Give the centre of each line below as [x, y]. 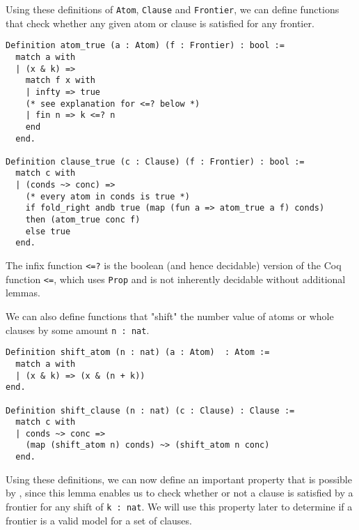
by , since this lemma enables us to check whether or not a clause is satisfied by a [179, 493]
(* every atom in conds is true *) [107, 196]
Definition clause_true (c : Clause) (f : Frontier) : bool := [155, 161]
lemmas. [23, 293]
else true [48, 231]
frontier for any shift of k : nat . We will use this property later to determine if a [179, 506]
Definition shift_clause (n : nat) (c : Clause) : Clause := [150, 410]
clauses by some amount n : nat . [78, 330]
